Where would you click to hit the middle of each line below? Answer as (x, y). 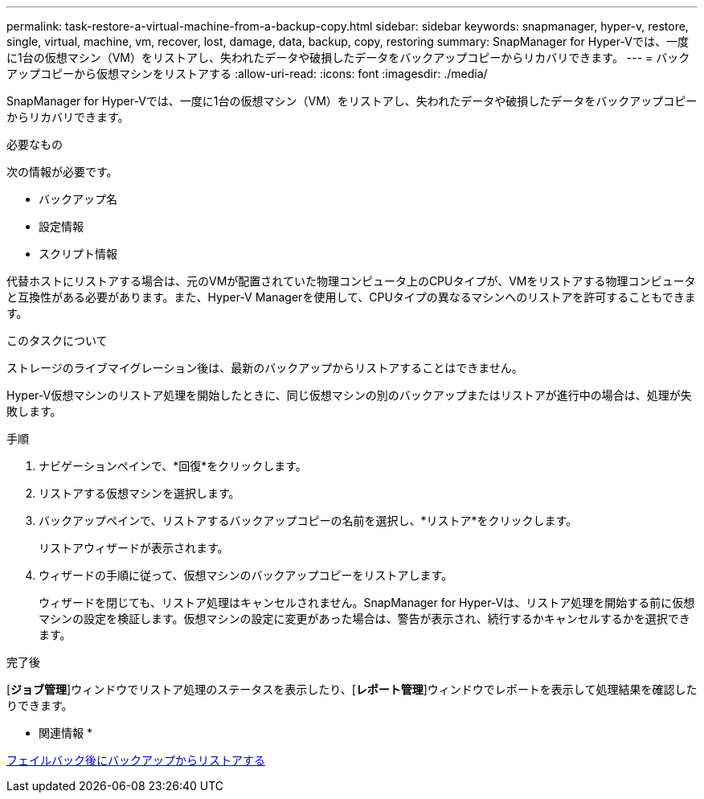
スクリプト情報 (78, 254)
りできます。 (40, 705)
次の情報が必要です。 (62, 172)
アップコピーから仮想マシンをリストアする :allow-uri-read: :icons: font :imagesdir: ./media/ (247, 74)
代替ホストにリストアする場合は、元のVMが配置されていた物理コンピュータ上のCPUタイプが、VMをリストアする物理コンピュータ (351, 281)
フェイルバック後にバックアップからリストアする (136, 760)
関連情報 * (65, 733)
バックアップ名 (78, 199)
